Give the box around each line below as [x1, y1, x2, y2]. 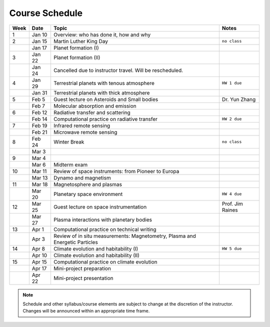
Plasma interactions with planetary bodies [53, 216, 152, 223]
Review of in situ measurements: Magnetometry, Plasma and [53, 232, 196, 239]
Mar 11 [31, 167, 47, 174]
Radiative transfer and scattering [53, 109, 131, 116]
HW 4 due [221, 191, 242, 197]
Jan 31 [31, 89, 47, 96]
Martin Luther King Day [53, 37, 108, 44]
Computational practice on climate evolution [53, 258, 157, 265]
